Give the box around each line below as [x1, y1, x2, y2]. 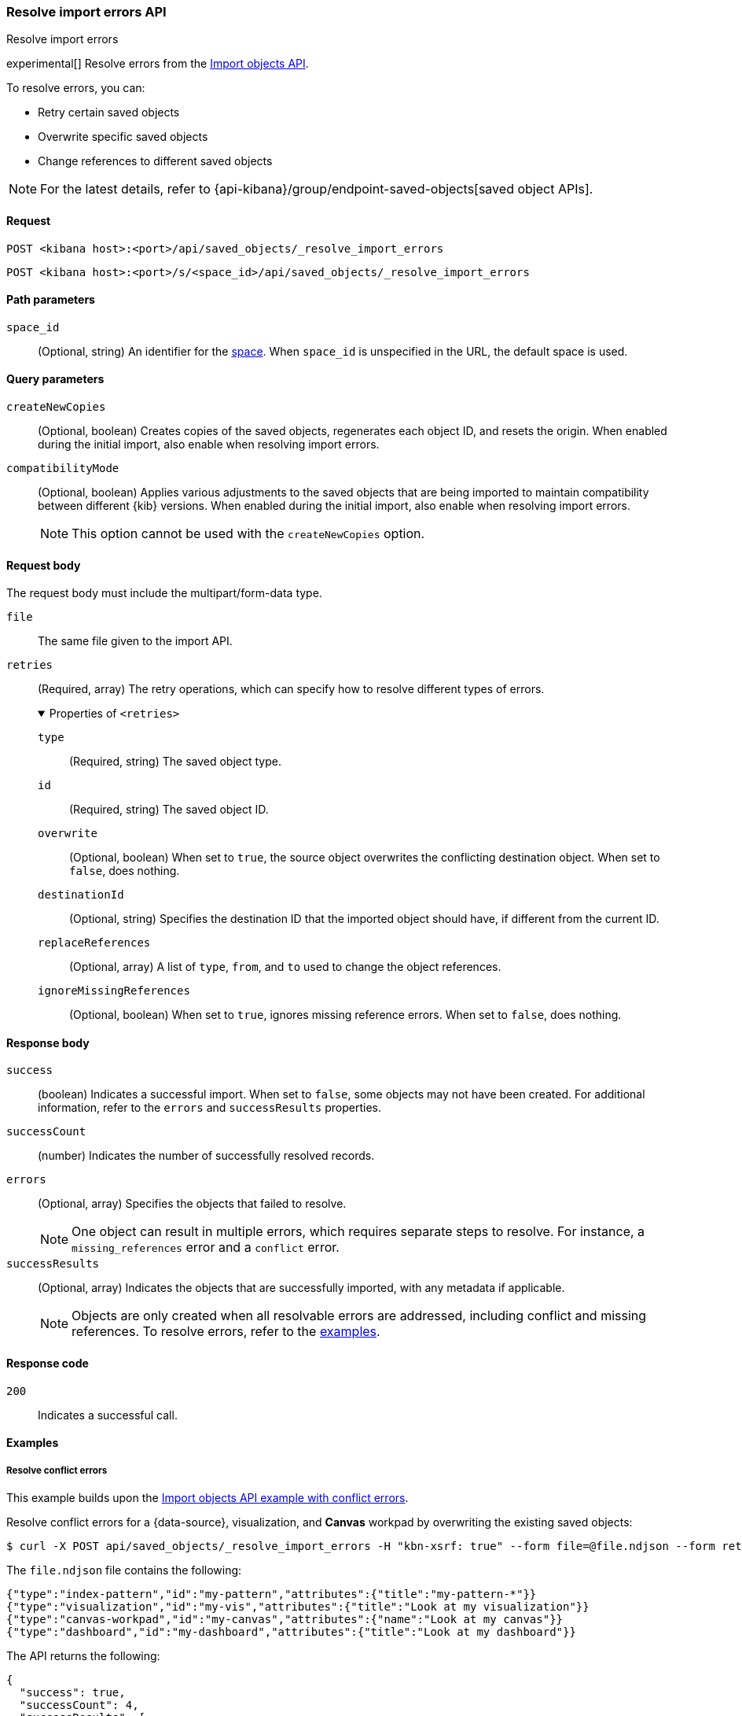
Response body [6, 1035, 90, 1050]
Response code [6, 1356, 89, 1371]
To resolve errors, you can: [6, 81, 145, 95]
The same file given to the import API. [38, 634, 233, 648]
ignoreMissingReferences [38, 984, 190, 998]
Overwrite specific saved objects [38, 130, 208, 144]
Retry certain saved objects [38, 105, 180, 120]
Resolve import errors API [6, 4, 167, 20]
